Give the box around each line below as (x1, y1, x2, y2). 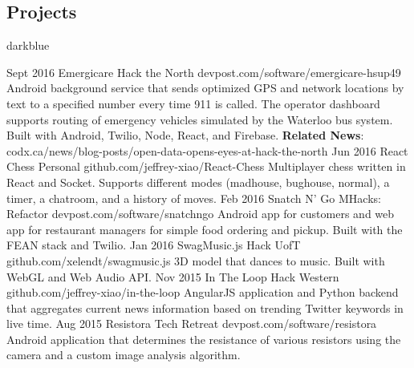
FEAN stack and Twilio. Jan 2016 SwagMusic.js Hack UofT (6, 237, 301, 253)
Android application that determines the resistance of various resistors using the (6, 330, 401, 347)
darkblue (6, 37, 50, 54)
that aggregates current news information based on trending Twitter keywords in (6, 299, 404, 316)
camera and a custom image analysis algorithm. (6, 346, 241, 363)
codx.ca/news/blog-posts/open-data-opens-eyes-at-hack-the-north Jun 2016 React (6, 142, 408, 159)
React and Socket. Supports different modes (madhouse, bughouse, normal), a (6, 173, 390, 190)
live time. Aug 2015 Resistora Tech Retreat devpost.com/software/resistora (6, 315, 377, 332)
